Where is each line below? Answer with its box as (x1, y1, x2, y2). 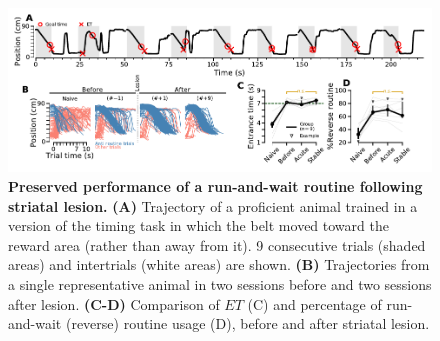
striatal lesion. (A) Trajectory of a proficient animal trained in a (8, 195, 418, 216)
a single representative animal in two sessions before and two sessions (8, 273, 432, 294)
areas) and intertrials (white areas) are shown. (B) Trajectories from (8, 254, 430, 275)
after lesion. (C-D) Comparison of (8, 293, 220, 314)
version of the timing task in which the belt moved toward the (8, 215, 389, 236)
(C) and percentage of (247, 293, 382, 314)
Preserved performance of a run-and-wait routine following (8, 175, 423, 196)
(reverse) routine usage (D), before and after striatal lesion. (65, 313, 430, 334)
